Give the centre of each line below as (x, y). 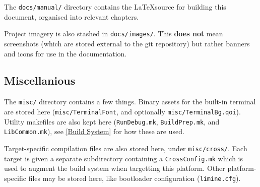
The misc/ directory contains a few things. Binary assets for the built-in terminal (130, 102)
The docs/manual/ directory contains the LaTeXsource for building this (115, 7)
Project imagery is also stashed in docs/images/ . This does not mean (114, 34)
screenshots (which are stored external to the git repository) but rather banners (127, 43)
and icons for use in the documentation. (66, 53)
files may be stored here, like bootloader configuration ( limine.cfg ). (135, 178)
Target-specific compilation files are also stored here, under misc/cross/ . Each (126, 148)
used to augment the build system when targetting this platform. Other (115, 168)
